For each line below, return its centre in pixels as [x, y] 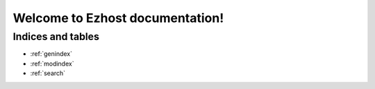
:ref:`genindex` [51, 54]
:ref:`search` [48, 73]
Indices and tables [56, 37]
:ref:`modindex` [52, 63]
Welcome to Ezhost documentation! [118, 18]
